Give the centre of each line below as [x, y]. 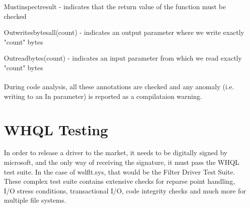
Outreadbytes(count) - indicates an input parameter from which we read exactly [123, 58]
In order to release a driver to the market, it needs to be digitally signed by [116, 152]
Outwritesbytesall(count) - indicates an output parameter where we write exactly [124, 32]
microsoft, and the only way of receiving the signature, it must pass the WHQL [122, 162]
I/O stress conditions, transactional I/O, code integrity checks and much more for [125, 190]
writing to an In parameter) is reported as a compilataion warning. [103, 96]
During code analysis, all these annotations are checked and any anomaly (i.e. [119, 87]
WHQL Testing [56, 129]
